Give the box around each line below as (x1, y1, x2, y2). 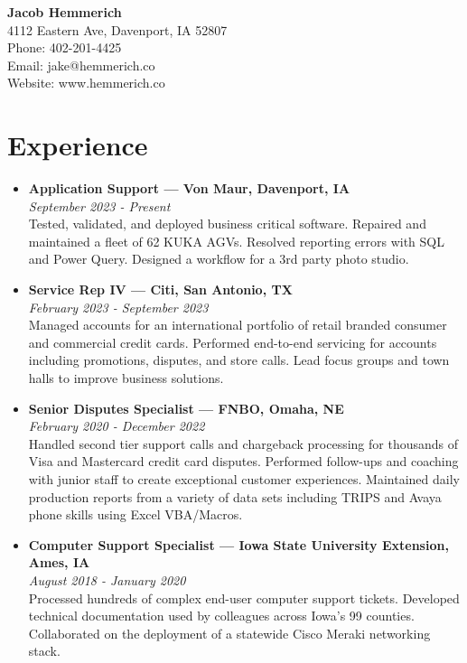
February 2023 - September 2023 (28, 297, 209, 316)
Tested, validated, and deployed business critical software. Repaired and (28, 214, 426, 233)
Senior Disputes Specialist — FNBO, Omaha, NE (28, 398, 344, 417)
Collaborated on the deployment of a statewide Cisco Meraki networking (28, 623, 431, 642)
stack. (28, 641, 61, 660)
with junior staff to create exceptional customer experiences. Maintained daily (28, 470, 460, 488)
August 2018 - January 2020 (28, 570, 186, 589)
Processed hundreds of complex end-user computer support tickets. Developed (28, 588, 460, 607)
